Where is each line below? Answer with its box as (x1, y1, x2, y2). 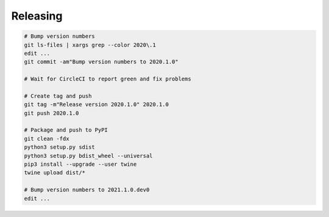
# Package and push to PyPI (24, 127, 108, 133)
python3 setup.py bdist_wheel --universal (24, 152, 153, 159)
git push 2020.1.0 (24, 110, 79, 116)
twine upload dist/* (24, 169, 85, 176)
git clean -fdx (24, 135, 69, 142)
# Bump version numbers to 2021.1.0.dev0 (24, 187, 150, 193)
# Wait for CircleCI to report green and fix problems (24, 76, 191, 82)
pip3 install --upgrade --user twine (24, 161, 137, 168)
